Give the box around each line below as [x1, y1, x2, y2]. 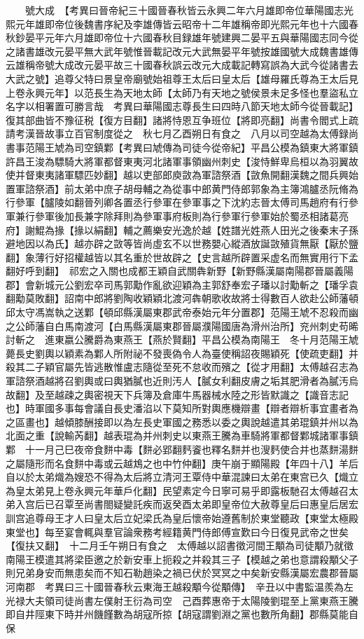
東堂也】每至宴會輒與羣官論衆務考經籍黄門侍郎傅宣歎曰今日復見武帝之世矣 [6, 524, 349, 539]
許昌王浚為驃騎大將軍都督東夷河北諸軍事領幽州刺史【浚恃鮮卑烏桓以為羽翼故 [6, 153, 358, 168]
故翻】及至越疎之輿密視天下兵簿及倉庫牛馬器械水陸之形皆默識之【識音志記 [6, 387, 349, 401]
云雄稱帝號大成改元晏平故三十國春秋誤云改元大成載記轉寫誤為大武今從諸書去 [6, 57, 358, 72]
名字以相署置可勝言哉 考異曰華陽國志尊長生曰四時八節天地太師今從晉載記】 [6, 99, 358, 114]
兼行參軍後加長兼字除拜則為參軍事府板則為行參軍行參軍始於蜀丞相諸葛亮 [15, 208, 349, 223]
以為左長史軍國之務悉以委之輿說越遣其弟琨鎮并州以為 [113, 414, 358, 429]
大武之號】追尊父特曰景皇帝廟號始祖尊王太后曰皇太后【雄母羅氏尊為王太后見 [6, 71, 358, 85]
